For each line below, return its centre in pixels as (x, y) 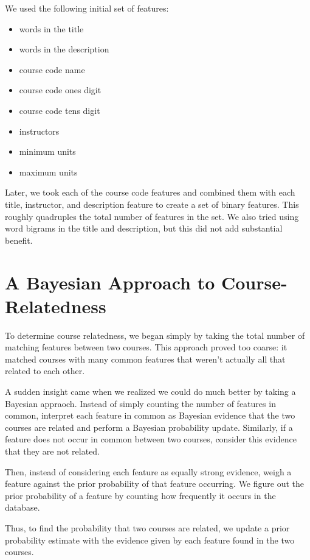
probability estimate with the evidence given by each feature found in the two (150, 540)
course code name (52, 69)
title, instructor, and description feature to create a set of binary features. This (152, 204)
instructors (39, 131)
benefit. (19, 240)
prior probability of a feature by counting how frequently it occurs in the (140, 495)
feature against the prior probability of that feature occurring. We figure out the (155, 484)
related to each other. (45, 371)
